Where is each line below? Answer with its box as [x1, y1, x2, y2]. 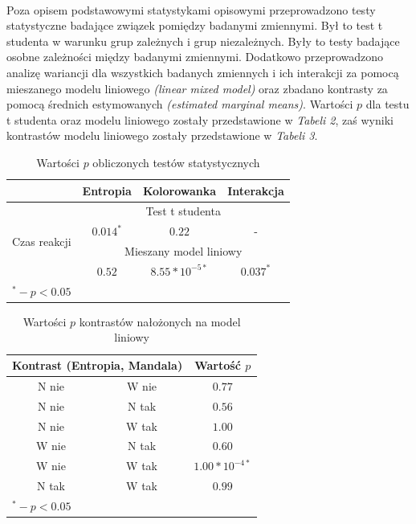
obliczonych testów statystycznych [92, 154, 260, 170]
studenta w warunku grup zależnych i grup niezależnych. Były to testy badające [6, 32, 400, 49]
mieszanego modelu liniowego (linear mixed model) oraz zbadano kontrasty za [6, 80, 388, 96]
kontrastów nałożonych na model [79, 313, 241, 330]
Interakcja [227, 182, 284, 199]
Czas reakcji [12, 232, 71, 249]
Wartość [194, 357, 241, 374]
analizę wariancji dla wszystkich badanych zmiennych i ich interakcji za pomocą [6, 63, 399, 80]
